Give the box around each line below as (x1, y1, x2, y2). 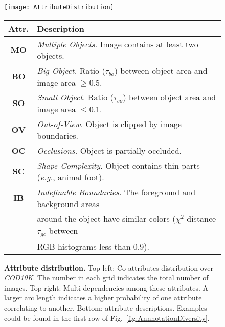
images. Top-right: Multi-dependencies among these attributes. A (4, 282, 208, 293)
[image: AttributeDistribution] (4, 4, 114, 11)
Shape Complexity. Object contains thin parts (37, 159, 200, 171)
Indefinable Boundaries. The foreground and (37, 186, 196, 198)
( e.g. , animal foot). (37, 171, 104, 183)
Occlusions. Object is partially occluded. (37, 144, 182, 156)
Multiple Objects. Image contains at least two (37, 37, 198, 50)
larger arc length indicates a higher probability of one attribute (4, 292, 202, 303)
